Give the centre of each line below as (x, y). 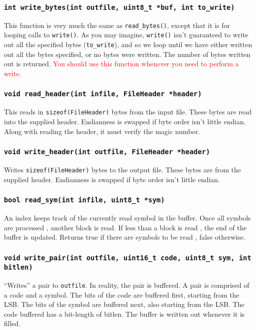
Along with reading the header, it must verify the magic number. (102, 131)
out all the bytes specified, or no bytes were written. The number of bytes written (127, 54)
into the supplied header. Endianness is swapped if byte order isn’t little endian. (125, 121)
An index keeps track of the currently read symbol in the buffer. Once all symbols (128, 217)
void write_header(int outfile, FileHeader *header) (107, 152)
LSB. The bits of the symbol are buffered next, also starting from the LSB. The (124, 304)
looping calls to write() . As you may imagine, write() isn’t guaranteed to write (126, 35)
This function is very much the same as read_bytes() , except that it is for (117, 25)
